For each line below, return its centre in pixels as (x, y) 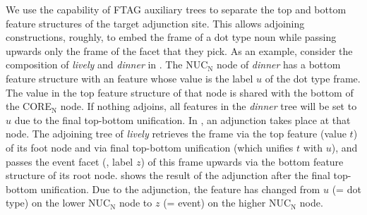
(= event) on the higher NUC (227, 203)
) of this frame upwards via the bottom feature (242, 161)
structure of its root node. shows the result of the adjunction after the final (168, 175)
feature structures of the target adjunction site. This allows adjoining (155, 23)
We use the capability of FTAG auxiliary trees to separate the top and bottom (176, 9)
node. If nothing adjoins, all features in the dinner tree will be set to (209, 106)
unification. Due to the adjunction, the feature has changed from (180, 189)
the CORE (29, 106)
